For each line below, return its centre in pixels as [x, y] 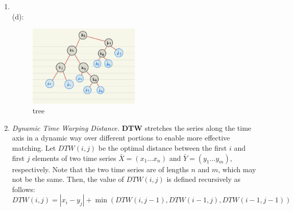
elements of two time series [74, 158]
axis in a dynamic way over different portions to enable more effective [121, 138]
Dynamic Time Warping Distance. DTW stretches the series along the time [132, 127]
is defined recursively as [204, 179]
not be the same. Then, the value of [68, 179]
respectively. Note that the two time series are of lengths [100, 169]
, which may [237, 169]
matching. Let [34, 147]
